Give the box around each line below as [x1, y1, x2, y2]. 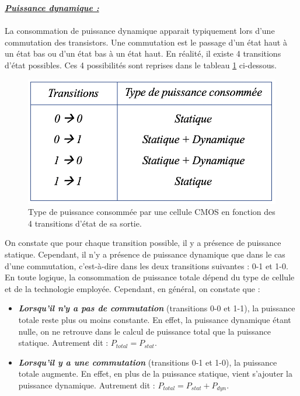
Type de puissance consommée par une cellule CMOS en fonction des [28, 206, 275, 218]
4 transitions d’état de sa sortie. [28, 217, 142, 229]
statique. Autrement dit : [18, 336, 109, 349]
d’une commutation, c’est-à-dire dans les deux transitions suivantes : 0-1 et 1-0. [5, 259, 288, 272]
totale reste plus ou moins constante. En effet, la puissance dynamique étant [18, 313, 291, 325]
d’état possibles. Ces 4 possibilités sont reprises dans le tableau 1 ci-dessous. [5, 58, 277, 71]
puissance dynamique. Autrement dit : [18, 378, 155, 391]
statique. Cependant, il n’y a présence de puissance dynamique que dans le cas [5, 248, 285, 260]
